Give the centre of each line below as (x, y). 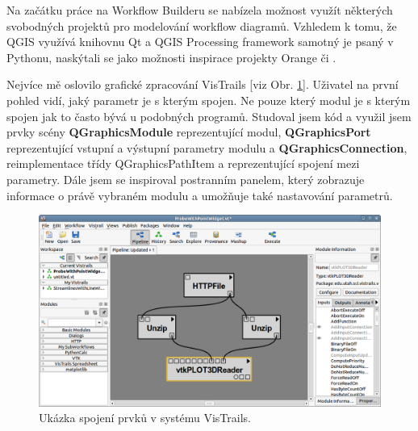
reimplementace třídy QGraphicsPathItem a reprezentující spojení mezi (183, 163)
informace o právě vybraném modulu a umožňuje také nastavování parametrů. (200, 195)
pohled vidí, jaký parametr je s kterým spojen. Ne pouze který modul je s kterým (209, 100)
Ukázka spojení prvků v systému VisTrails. (145, 418)
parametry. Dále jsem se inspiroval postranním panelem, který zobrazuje (186, 179)
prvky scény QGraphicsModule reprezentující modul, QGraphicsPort (189, 132)
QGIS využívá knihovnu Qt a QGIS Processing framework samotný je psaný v (200, 42)
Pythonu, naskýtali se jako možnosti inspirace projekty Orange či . (171, 57)
